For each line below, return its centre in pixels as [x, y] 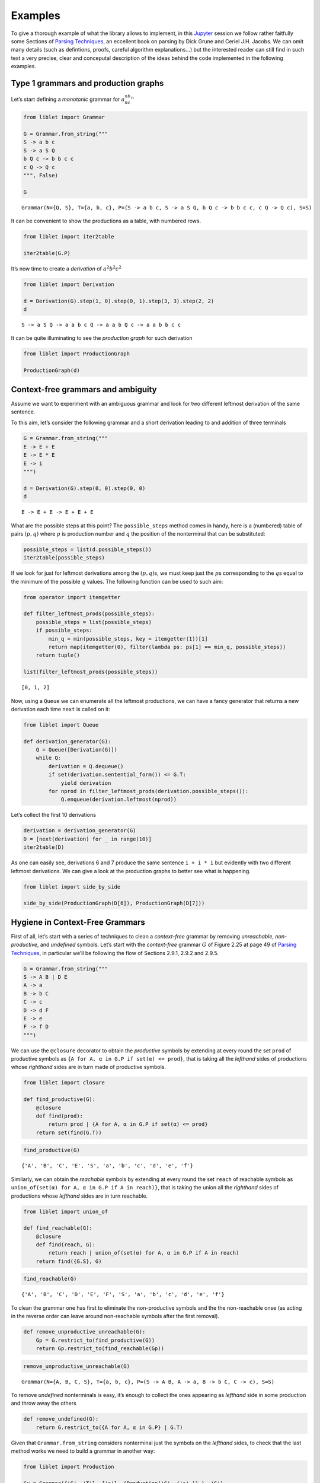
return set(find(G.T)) [69, 1132]
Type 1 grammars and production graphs [87, 83]
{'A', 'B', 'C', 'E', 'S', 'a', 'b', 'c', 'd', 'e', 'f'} [108, 1166]
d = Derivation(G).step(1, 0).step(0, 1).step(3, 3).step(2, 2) [119, 301]
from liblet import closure [64, 1083]
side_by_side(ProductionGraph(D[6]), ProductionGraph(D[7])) [114, 903]
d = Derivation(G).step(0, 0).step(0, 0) [84, 488]
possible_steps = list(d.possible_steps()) [88, 549]
